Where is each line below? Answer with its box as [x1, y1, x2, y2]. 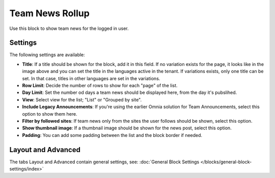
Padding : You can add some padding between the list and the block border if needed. [22, 132, 203, 138]
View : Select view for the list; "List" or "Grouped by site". [22, 96, 142, 102]
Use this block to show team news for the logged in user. [9, 25, 129, 31]
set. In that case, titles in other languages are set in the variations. [22, 75, 160, 81]
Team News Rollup [9, 8, 90, 19]
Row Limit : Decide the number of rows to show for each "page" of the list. [22, 83, 178, 89]
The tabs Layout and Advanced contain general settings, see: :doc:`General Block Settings [9, 159, 200, 165]
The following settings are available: [9, 52, 85, 58]
